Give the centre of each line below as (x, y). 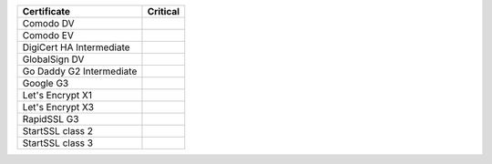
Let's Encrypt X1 (57, 95)
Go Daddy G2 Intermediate (80, 71)
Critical (164, 11)
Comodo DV (48, 23)
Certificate (46, 11)
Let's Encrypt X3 (58, 107)
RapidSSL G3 (51, 119)
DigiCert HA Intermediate (77, 47)
